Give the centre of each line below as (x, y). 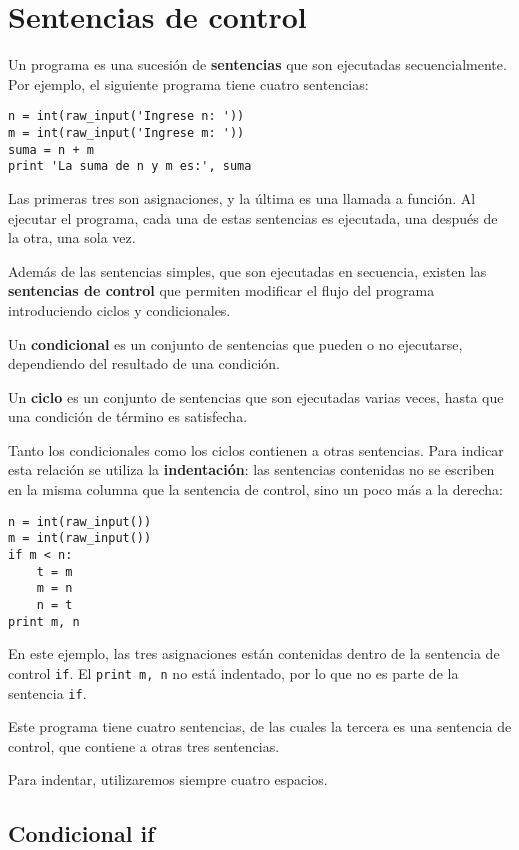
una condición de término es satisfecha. (128, 416)
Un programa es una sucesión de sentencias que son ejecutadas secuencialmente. (257, 64)
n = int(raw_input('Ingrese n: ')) (126, 116)
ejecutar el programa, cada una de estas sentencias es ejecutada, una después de (253, 217)
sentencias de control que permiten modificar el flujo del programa (221, 290)
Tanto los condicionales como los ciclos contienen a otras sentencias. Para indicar (256, 449)
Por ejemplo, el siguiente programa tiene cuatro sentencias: (188, 83)
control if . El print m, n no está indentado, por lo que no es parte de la (233, 672)
